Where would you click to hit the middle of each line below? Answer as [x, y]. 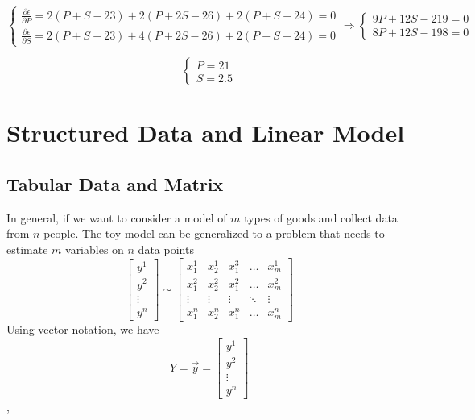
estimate [27, 249]
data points [166, 249]
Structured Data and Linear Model [206, 133]
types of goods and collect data [321, 217]
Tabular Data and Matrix [115, 183]
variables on [95, 249]
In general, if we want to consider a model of [117, 217]
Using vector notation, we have [83, 329]
